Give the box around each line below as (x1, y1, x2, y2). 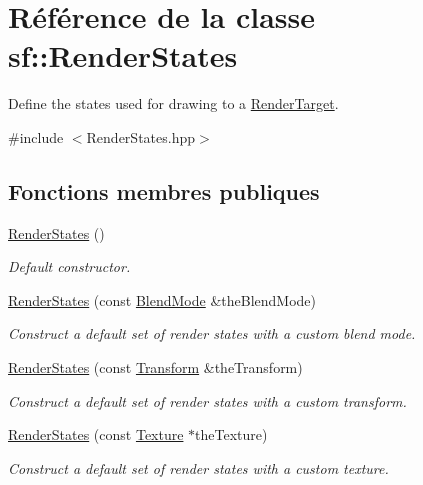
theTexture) (195, 424, 268, 445)
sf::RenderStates (8, 35, 238, 76)
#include (8, 126, 64, 147)
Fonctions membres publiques (8, 175, 320, 206)
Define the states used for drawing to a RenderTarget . (8, 93, 339, 114)
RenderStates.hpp (86, 126, 196, 147)
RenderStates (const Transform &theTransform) (8, 357, 303, 378)
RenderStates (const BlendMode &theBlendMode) (8, 289, 317, 310)
